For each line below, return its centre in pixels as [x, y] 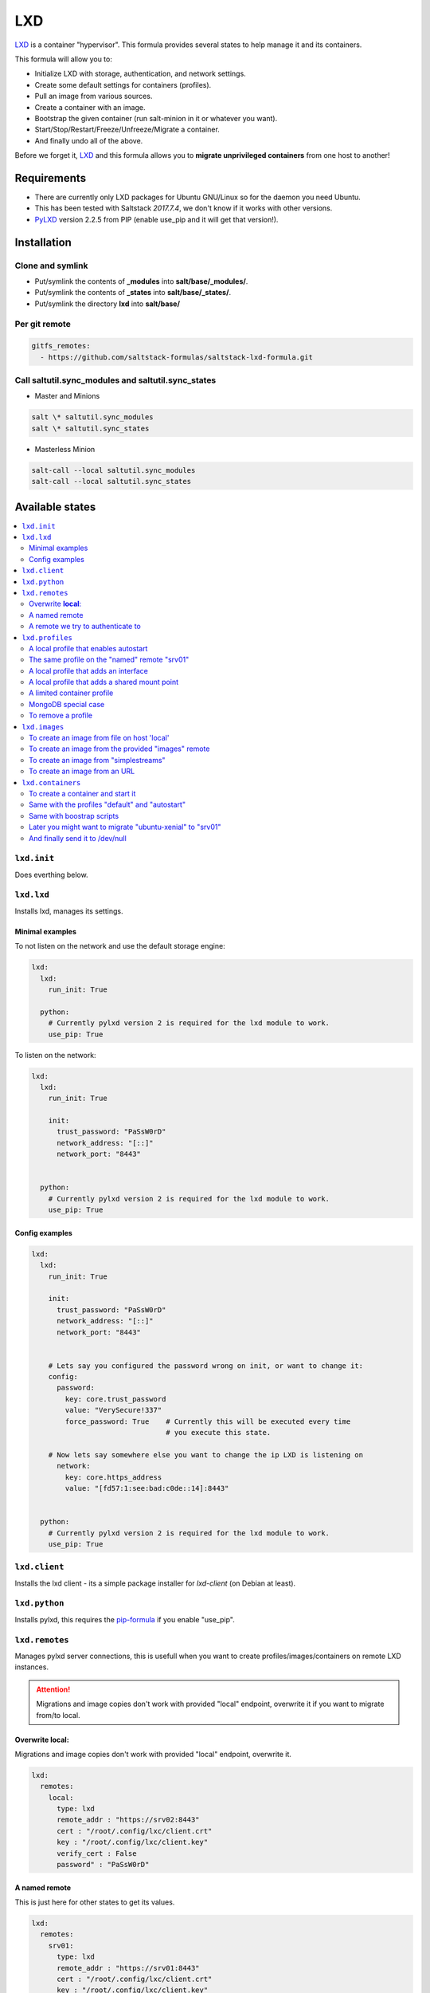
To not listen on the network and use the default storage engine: [120, 946]
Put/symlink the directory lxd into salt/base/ [107, 304]
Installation [43, 242]
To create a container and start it [82, 793]
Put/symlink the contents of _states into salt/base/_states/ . [133, 293]
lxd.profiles [47, 637]
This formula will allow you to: [64, 59]
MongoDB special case [67, 704]
